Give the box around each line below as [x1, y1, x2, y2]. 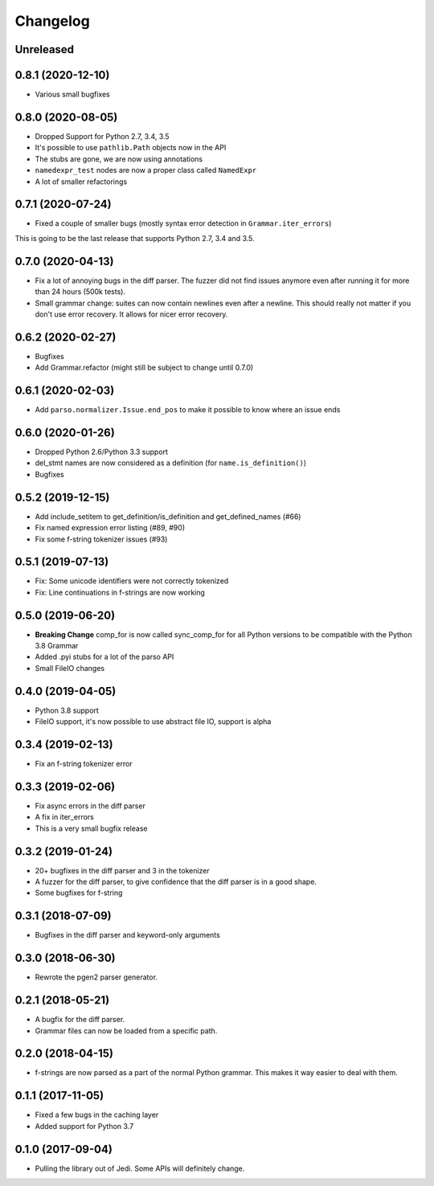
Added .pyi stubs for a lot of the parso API [35, 652, 174, 662]
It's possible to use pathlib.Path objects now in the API [35, 143, 227, 153]
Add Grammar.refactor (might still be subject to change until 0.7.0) [35, 362, 254, 373]
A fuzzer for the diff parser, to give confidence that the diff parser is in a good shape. [35, 877, 317, 887]
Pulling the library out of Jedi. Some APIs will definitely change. [35, 1164, 245, 1173]
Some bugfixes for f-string [35, 888, 123, 898]
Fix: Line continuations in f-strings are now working [35, 587, 205, 597]
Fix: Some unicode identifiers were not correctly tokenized [35, 576, 229, 586]
